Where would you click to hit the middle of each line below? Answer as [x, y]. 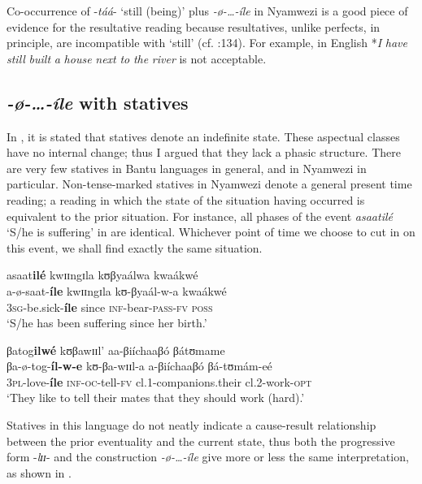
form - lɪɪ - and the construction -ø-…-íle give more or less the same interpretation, [208, 457]
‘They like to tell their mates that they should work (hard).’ [156, 398]
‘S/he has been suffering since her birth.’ [107, 323]
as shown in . [39, 472]
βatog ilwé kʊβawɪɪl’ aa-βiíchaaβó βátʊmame [116, 350]
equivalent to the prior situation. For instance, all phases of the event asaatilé [200, 216]
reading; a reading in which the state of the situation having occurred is [186, 199]
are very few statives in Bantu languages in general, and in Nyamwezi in [187, 168]
